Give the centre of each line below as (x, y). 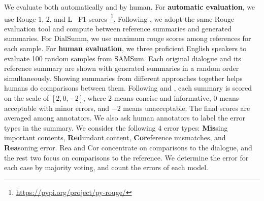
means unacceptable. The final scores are (187, 108)
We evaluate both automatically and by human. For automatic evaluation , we (130, 7)
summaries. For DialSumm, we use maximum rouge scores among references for (128, 38)
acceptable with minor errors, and (57, 108)
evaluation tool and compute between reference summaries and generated (118, 28)
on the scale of (27, 98)
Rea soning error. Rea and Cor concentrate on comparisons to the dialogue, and (128, 147)
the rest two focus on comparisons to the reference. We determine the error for (126, 157)
